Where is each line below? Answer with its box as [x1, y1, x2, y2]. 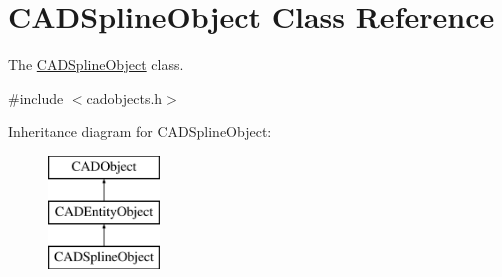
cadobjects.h [86, 87, 163, 108]
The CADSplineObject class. [8, 54, 184, 75]
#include [8, 87, 64, 108]
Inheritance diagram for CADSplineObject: [8, 121, 272, 142]
